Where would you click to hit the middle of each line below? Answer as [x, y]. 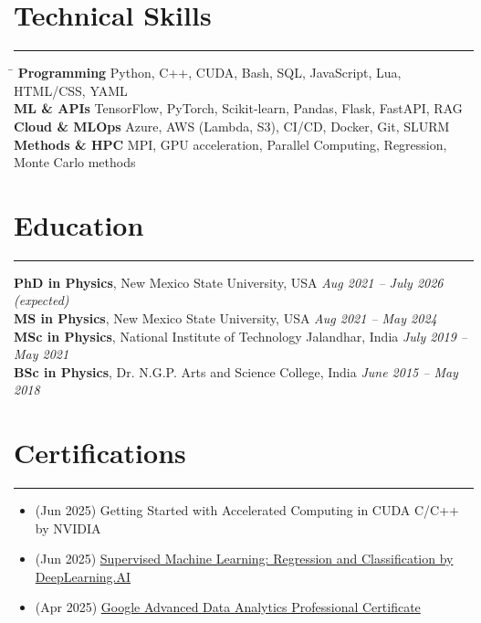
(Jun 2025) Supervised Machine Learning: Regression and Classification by [244, 559]
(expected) [42, 300]
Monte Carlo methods [75, 162]
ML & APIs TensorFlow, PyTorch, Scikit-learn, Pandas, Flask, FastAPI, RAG [238, 108]
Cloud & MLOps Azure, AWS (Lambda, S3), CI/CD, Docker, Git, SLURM [232, 126]
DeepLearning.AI [83, 576]
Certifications [100, 453]
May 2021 [42, 354]
